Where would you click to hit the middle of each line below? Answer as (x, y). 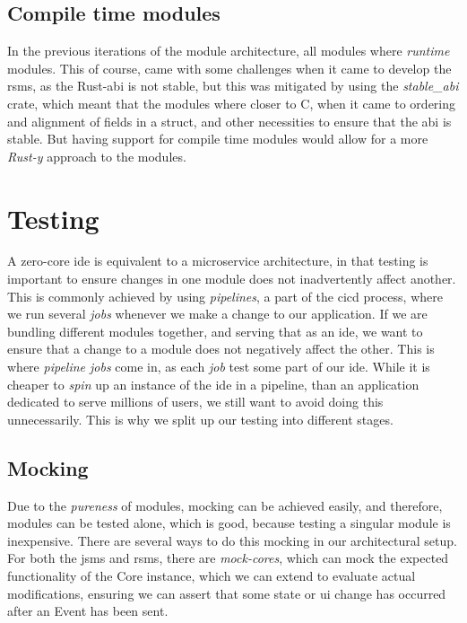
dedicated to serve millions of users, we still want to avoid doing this (195, 402)
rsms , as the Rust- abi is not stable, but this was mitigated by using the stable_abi (233, 86)
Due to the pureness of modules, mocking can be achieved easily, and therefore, (225, 505)
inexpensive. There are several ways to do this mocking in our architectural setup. (232, 540)
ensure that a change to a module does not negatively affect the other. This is (221, 349)
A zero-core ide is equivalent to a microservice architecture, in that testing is (218, 261)
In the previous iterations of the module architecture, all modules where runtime (229, 51)
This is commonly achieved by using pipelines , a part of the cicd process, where (225, 296)
